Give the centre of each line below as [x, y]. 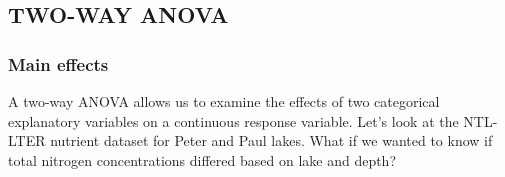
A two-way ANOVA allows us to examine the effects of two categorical [224, 101]
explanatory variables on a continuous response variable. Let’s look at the [233, 120]
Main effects [58, 63]
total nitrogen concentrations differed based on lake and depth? [202, 159]
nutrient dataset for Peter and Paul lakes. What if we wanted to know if [271, 140]
